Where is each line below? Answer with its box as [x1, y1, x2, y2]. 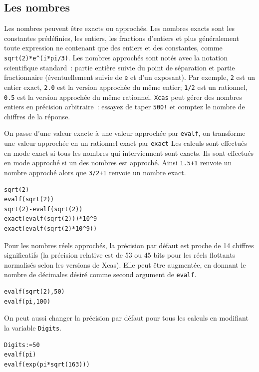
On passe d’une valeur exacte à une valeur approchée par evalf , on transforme [4, 128, 246, 138]
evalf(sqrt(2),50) [4, 288, 65, 296]
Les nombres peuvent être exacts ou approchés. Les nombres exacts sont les [4, 23, 235, 33]
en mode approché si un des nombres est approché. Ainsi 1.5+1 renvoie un [4, 157, 232, 168]
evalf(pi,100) [4, 298, 51, 305]
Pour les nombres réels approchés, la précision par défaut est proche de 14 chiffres [4, 240, 254, 250]
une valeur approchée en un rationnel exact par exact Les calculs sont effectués [4, 138, 247, 148]
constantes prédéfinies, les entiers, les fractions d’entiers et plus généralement [4, 32, 240, 43]
